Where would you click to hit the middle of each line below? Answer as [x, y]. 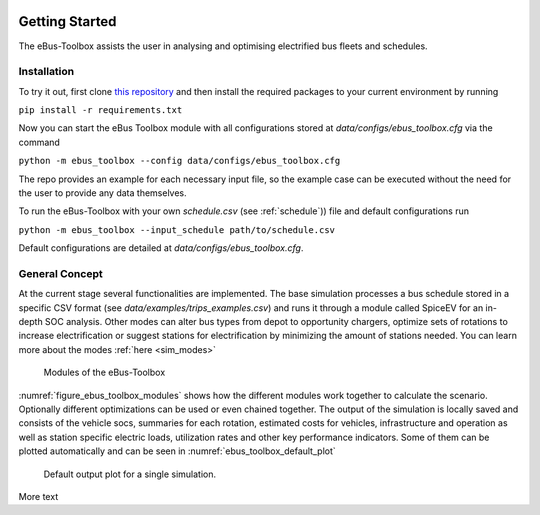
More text [38, 496]
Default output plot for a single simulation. [130, 474]
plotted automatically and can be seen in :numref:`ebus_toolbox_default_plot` [177, 451]
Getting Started [67, 21]
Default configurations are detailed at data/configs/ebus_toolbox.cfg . [161, 248]
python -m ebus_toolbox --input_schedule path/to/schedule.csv [176, 229]
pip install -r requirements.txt [100, 110]
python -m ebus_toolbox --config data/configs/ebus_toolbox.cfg [179, 161]
